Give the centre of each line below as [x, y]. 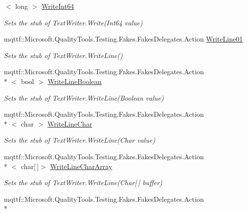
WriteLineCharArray [81, 166]
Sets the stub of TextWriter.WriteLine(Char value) [80, 140]
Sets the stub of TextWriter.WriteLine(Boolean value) [84, 97]
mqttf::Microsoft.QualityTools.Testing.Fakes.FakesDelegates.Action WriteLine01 [123, 39]
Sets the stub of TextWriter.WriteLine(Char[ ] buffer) [83, 182]
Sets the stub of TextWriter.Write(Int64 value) [73, 22]
